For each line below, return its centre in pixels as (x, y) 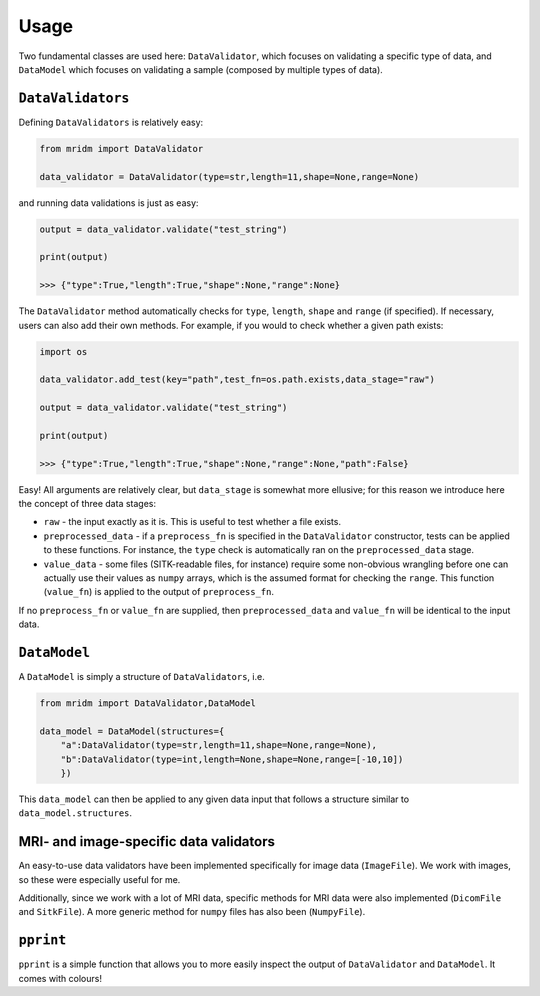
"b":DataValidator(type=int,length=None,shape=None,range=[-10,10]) (232, 759)
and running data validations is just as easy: (108, 202)
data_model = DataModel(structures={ (132, 731)
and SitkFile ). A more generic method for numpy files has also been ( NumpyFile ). (192, 912)
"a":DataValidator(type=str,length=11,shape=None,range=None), (219, 745)
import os (63, 351)
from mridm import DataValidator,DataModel (148, 703)
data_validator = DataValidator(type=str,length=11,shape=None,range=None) (229, 176)
